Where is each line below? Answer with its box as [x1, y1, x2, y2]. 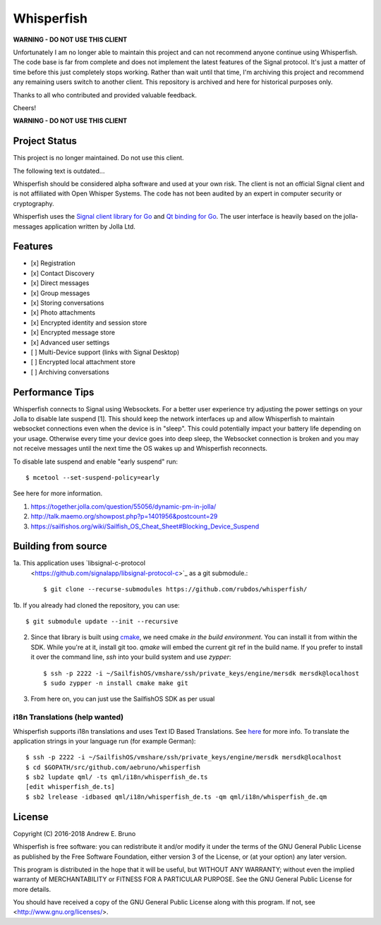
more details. [13, 885, 52, 893]
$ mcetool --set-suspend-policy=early [25, 473, 160, 481]
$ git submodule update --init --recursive [25, 617, 179, 626]
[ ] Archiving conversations [30, 368, 109, 376]
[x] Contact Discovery [30, 269, 95, 277]
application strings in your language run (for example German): [13, 737, 196, 745]
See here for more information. [13, 489, 103, 497]
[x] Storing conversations [30, 298, 104, 307]
